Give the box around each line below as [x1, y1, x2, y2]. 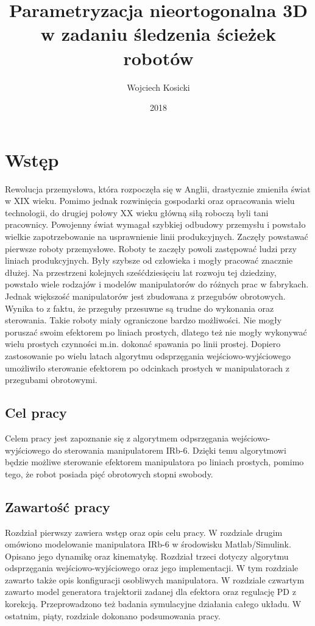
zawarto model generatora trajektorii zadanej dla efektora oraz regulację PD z [5, 585, 296, 598]
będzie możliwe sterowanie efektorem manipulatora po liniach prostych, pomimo [5, 455, 304, 468]
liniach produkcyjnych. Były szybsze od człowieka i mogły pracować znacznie [5, 254, 293, 267]
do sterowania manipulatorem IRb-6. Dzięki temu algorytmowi [52, 443, 286, 456]
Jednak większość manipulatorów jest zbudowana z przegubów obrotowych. [5, 289, 286, 302]
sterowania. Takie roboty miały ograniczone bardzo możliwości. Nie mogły [5, 314, 282, 326]
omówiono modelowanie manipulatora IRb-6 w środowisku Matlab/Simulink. [5, 538, 291, 550]
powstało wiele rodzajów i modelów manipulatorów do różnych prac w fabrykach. [5, 278, 309, 290]
